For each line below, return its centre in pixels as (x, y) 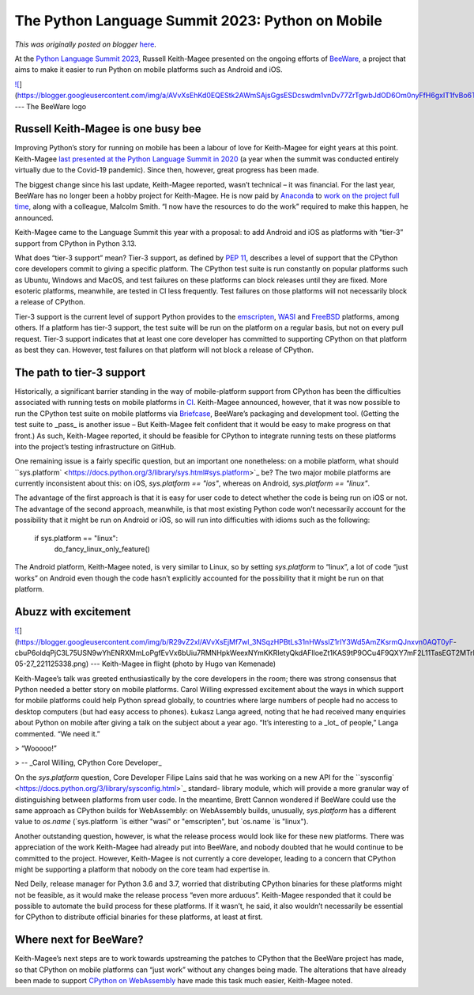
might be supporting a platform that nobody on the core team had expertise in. (142, 869)
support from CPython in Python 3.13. (76, 243)
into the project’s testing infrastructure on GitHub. (95, 446)
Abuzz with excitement (73, 612)
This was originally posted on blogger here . (86, 44)
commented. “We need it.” (57, 734)
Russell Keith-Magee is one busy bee (108, 129)
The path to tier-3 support (80, 372)
